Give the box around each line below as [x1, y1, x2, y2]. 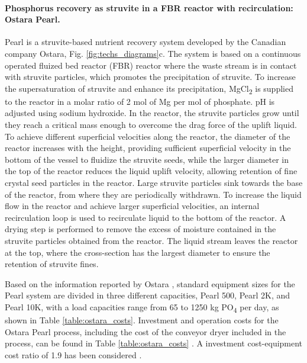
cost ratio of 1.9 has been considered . [5, 348, 142, 361]
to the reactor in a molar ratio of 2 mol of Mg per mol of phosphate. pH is [5, 95, 275, 107]
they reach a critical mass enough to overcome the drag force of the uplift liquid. [5, 118, 297, 131]
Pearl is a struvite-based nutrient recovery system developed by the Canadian [5, 36, 286, 48]
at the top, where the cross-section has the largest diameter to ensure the [5, 246, 270, 258]
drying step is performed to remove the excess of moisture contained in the [5, 223, 276, 235]
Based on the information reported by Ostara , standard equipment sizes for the [5, 277, 295, 290]
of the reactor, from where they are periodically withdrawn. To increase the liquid [5, 188, 302, 200]
